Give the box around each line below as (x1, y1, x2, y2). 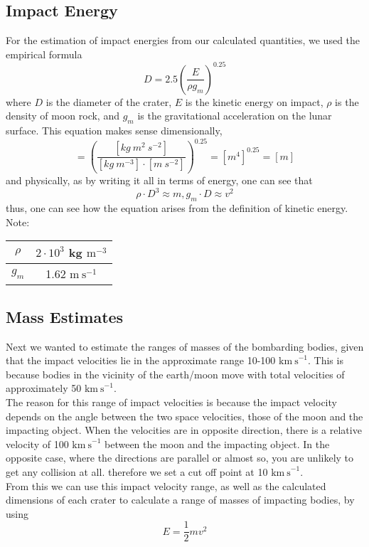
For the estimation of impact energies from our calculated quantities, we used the (6, 33, 360, 48)
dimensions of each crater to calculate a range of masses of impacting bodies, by (6, 492, 355, 507)
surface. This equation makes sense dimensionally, (6, 123, 223, 138)
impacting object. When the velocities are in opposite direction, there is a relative (6, 423, 362, 437)
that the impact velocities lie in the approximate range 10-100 (6, 353, 276, 368)
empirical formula (6, 46, 82, 61)
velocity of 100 (6, 436, 69, 451)
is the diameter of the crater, (46, 94, 172, 109)
